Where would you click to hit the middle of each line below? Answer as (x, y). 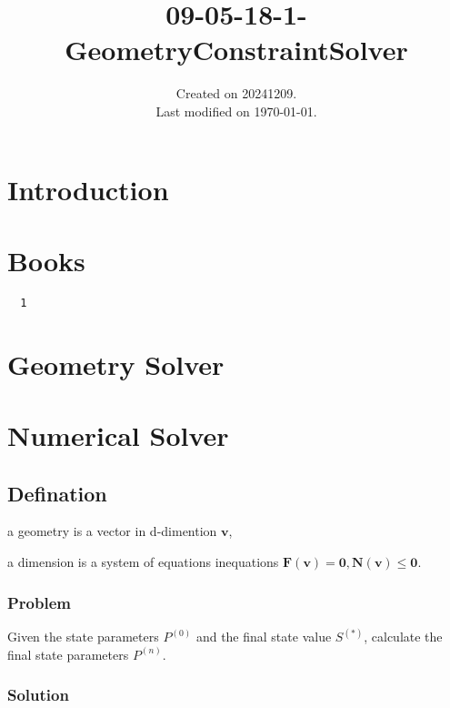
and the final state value (264, 637)
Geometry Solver (116, 364)
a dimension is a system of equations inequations (143, 562)
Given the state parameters (83, 637)
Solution (38, 695)
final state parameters (68, 654)
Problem (39, 602)
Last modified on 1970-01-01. (236, 111)
